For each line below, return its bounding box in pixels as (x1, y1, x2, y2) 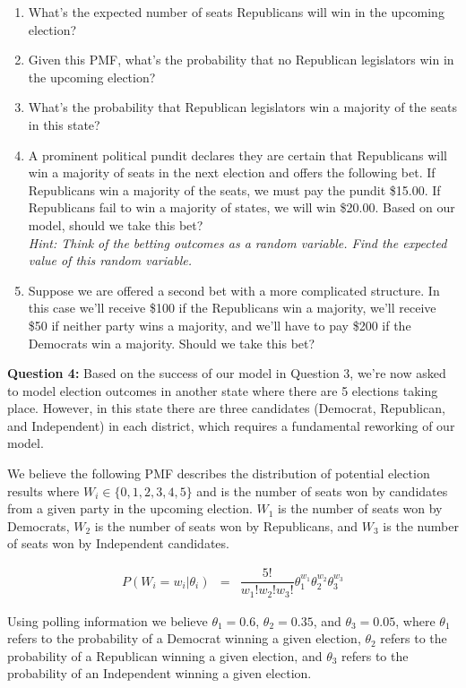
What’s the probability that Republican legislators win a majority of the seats (28, 98, 458, 116)
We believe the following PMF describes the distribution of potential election (7, 464, 430, 483)
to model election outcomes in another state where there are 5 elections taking (7, 381, 438, 400)
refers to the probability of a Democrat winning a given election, (7, 629, 361, 648)
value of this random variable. (28, 251, 192, 270)
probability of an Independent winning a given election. (7, 664, 312, 683)
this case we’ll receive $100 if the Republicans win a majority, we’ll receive (28, 298, 436, 317)
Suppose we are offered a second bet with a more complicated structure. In (28, 280, 440, 299)
